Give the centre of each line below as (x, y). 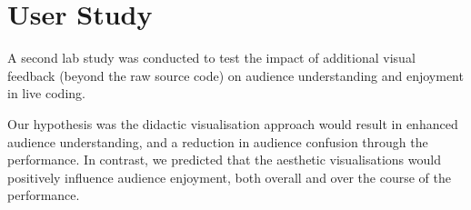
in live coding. (46, 93)
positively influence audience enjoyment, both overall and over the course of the (229, 177)
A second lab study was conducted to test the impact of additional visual (211, 58)
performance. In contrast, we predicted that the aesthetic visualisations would (224, 160)
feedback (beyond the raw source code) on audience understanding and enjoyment (235, 75)
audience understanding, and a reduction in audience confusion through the (218, 141)
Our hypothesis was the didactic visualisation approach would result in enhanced (233, 123)
